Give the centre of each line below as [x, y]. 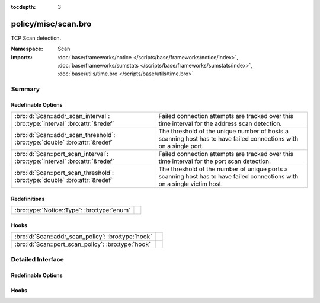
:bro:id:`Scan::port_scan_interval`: [62, 154]
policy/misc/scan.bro [51, 24]
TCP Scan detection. [36, 38]
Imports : [22, 57]
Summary [25, 89]
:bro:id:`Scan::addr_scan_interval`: [62, 116]
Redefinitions [28, 199]
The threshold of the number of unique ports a [223, 169]
